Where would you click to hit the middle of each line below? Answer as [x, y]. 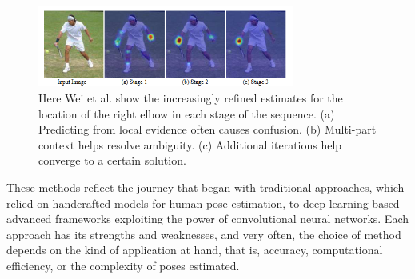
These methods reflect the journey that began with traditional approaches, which [206, 187]
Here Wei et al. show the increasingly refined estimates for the [191, 98]
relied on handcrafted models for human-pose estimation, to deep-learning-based [203, 203]
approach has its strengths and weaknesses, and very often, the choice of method [204, 234]
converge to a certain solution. [112, 160]
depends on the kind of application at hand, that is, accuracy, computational [195, 250]
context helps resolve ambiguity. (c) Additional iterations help [190, 144]
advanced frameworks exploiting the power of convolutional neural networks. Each [208, 219]
